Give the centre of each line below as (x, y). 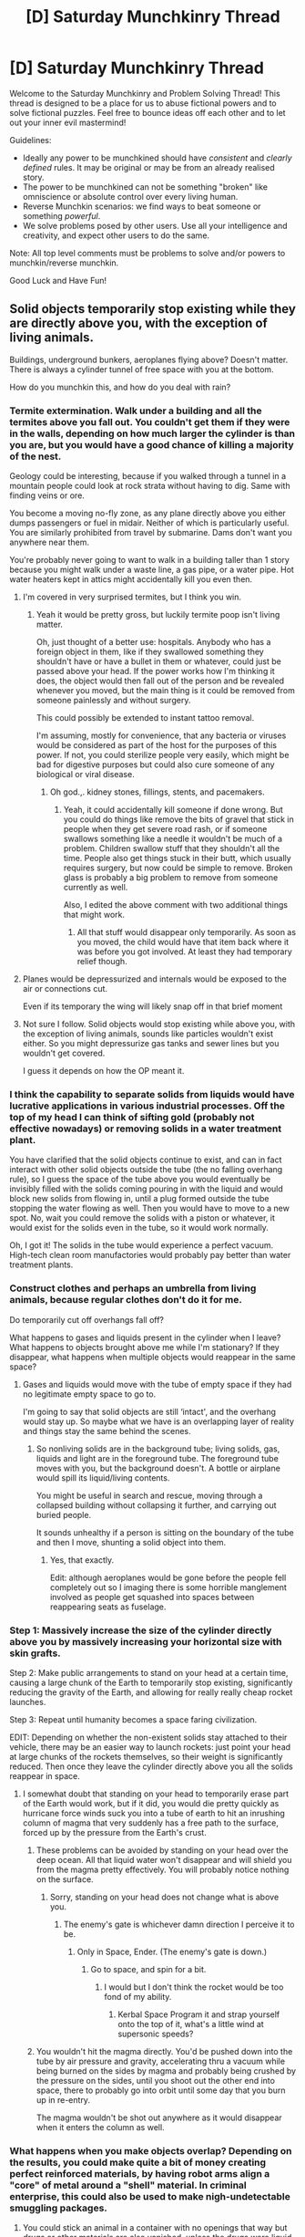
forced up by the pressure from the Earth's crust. (114, 1832)
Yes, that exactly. (82, 1560)
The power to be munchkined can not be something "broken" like (145, 187)
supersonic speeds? (156, 2034)
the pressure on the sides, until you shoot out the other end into (156, 2080)
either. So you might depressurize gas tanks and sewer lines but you (151, 1044)
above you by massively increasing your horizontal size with (146, 1641)
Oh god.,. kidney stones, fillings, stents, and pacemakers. (158, 792)
